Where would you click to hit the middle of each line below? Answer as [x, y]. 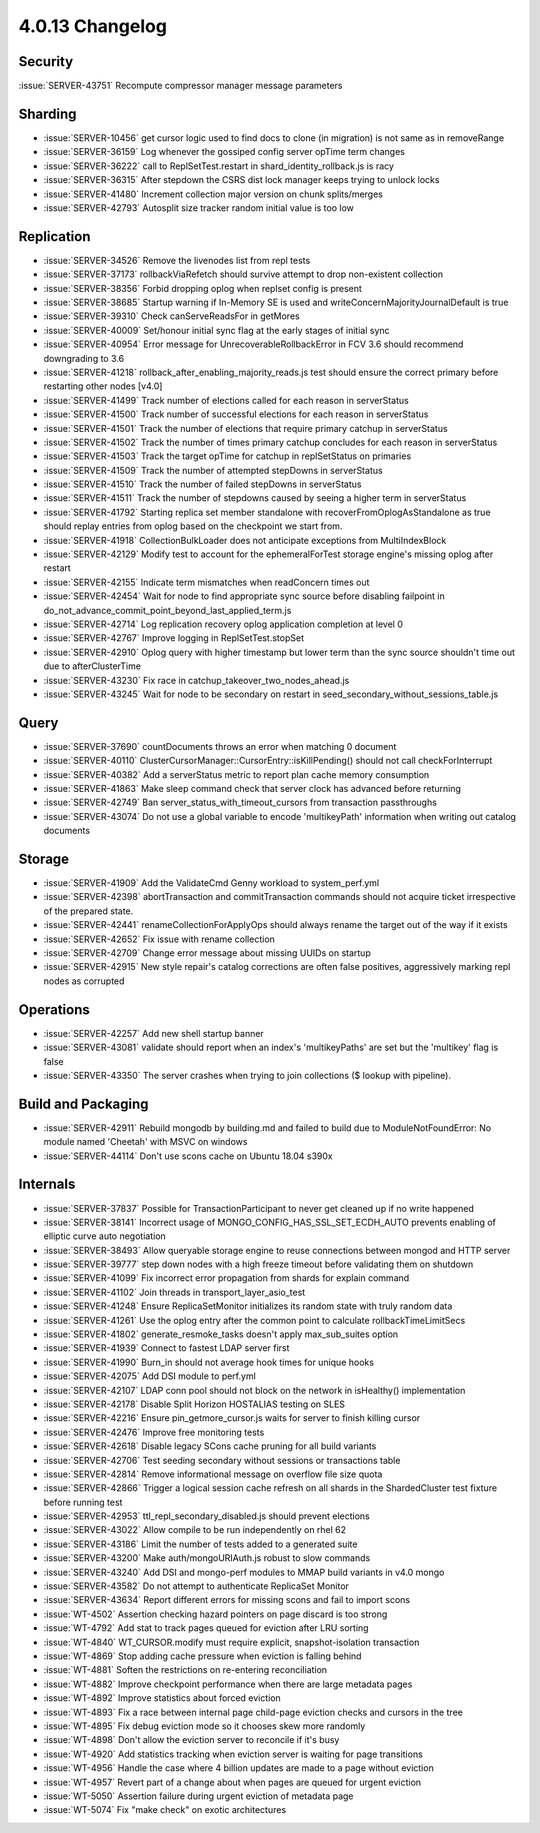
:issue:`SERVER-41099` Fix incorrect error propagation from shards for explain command [226, 1278]
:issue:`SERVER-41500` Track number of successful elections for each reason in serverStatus [236, 414]
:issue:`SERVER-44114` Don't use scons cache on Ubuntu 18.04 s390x [188, 1156]
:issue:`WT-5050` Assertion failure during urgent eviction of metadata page [198, 1796]
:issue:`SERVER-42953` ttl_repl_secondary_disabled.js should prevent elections [206, 1516]
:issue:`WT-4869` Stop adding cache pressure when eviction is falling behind [202, 1656]
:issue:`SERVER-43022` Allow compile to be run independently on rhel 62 [195, 1530]
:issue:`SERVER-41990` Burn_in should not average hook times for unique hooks [209, 1362]
